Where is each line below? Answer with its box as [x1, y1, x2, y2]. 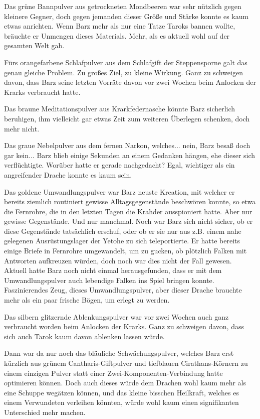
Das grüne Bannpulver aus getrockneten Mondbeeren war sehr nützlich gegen [4, 1, 241, 11]
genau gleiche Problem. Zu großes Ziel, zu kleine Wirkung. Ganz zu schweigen [4, 67, 243, 77]
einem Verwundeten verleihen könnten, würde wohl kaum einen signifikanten [4, 397, 239, 407]
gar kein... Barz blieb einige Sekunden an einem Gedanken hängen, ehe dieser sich [4, 150, 255, 160]
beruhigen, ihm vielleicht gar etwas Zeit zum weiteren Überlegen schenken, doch [4, 113, 250, 123]
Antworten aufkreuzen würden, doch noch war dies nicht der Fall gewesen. [4, 255, 232, 265]
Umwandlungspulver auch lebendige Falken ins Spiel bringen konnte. [4, 274, 214, 285]
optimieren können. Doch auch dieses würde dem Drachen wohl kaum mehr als [4, 377, 246, 388]
